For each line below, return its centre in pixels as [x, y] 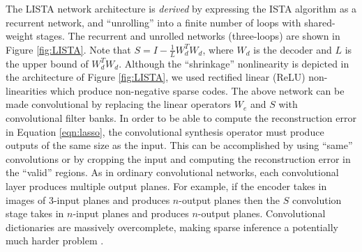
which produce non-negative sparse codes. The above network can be [197, 90]
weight [20, 36]
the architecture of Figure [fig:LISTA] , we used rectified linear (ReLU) [156, 77]
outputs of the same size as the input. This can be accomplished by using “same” [179, 145]
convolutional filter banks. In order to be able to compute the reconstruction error [181, 117]
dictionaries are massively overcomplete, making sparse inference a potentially [172, 227]
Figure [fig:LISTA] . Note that [68, 49]
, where [218, 49]
